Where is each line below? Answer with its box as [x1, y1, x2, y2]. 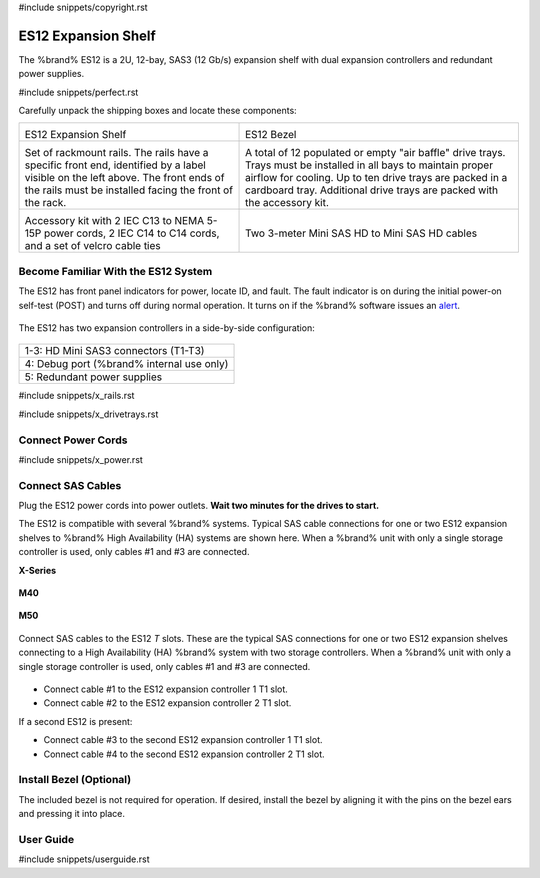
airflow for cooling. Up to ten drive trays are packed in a [245, 171, 508, 185]
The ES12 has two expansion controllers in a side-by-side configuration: [18, 322, 315, 334]
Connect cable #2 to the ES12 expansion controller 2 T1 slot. [43, 697, 292, 709]
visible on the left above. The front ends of [24, 171, 225, 185]
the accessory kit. [245, 196, 330, 210]
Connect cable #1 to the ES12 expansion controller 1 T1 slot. [43, 683, 289, 695]
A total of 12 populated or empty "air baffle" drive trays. [245, 146, 506, 160]
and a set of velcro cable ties [24, 239, 162, 253]
